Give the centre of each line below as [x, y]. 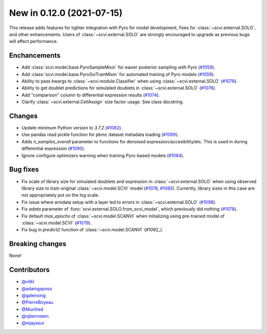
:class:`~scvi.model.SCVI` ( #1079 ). [57, 223]
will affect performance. [33, 42]
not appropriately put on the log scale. [60, 195]
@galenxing [34, 295]
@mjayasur [33, 323]
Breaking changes [38, 244]
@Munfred [32, 309]
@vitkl [28, 282]
